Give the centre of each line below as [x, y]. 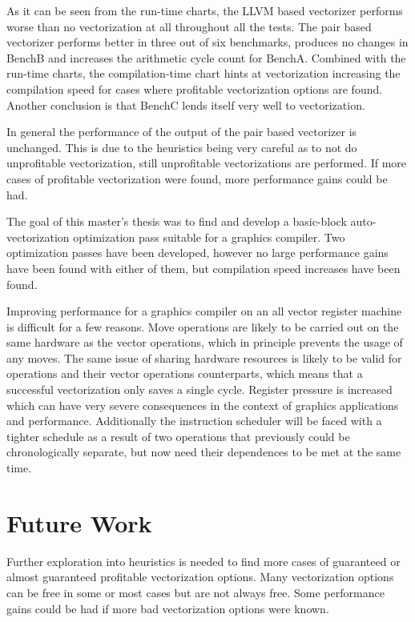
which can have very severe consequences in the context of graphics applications [203, 405]
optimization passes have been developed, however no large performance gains [197, 253]
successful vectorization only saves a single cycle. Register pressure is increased [199, 389]
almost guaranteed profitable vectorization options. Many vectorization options [200, 577]
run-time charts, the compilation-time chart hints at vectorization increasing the [203, 73]
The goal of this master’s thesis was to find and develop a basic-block [177, 221]
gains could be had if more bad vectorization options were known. [168, 608]
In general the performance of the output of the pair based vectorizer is [182, 132]
